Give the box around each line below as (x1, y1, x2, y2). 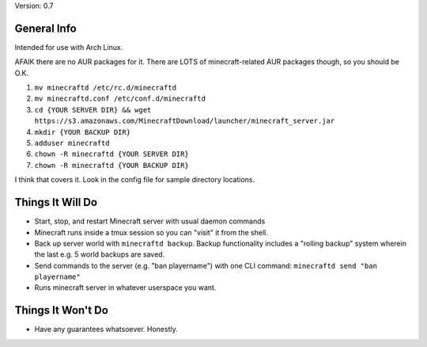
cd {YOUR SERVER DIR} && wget (34, 105, 152, 114)
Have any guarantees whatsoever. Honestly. (34, 325, 178, 334)
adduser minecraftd (34, 139, 110, 148)
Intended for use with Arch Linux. (14, 42, 123, 51)
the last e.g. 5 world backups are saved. (34, 250, 165, 259)
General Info (14, 21, 77, 35)
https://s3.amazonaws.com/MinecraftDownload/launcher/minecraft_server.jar (34, 116, 335, 126)
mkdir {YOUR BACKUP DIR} (34, 128, 130, 136)
